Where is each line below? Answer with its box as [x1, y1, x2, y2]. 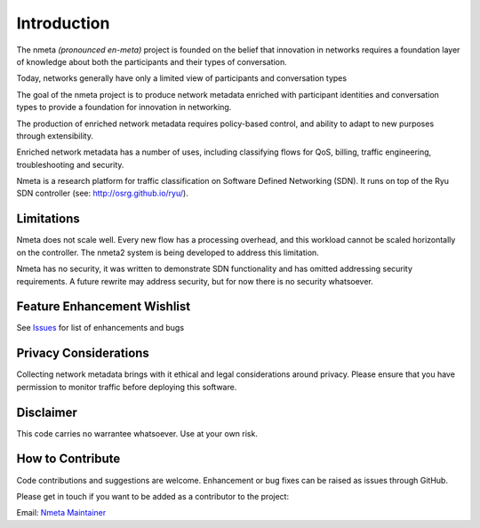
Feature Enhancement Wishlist [16, 299, 191, 315]
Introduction [16, 13, 110, 33]
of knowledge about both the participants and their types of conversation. [16, 56, 288, 67]
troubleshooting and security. [16, 159, 124, 170]
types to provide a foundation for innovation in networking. [16, 102, 232, 113]
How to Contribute [16, 452, 121, 467]
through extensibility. [16, 130, 93, 141]
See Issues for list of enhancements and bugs [16, 323, 185, 333]
